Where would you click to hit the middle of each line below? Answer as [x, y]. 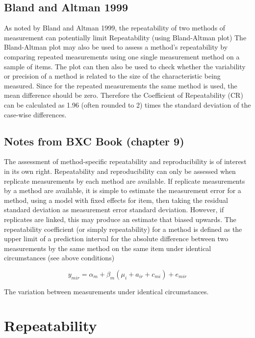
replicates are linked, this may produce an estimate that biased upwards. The [120, 219]
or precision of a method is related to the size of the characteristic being [112, 76]
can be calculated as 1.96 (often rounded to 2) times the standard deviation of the [127, 104]
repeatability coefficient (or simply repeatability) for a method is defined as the [123, 229]
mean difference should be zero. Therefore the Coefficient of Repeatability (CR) [124, 95]
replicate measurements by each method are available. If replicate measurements [125, 181]
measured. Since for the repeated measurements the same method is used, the [121, 85]
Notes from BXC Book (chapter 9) [94, 141]
